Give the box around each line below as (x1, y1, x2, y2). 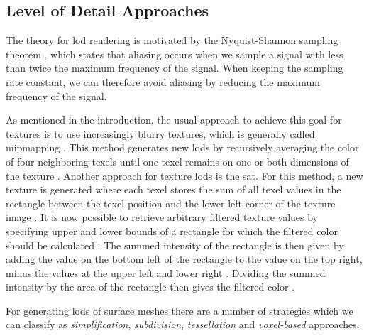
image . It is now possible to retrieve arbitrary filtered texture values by (6, 210, 319, 224)
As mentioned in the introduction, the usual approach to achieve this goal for (6, 112, 342, 127)
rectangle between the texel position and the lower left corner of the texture (6, 195, 336, 210)
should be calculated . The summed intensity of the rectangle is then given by (6, 237, 344, 252)
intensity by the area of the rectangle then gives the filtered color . (6, 279, 295, 294)
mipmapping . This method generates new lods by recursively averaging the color (6, 140, 359, 155)
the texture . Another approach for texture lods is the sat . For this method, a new (6, 168, 363, 183)
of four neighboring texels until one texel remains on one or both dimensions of (6, 153, 349, 168)
